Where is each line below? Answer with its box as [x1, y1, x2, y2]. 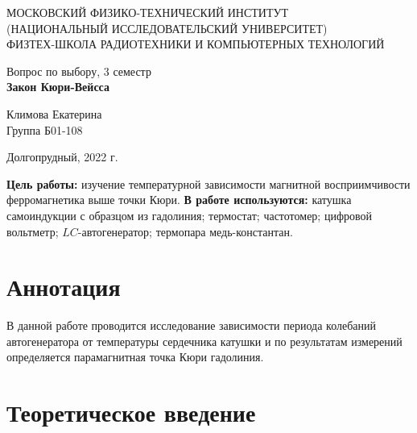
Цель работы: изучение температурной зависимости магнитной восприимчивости [6, 175, 411, 192]
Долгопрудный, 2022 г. [6, 148, 118, 165]
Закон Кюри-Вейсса [6, 78, 109, 95]
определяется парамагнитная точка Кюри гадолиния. [6, 348, 264, 365]
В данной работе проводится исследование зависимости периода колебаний [6, 317, 376, 334]
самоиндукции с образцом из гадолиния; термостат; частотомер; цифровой [6, 206, 372, 223]
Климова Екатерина [6, 105, 102, 122]
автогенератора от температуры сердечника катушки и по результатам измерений [6, 332, 403, 349]
